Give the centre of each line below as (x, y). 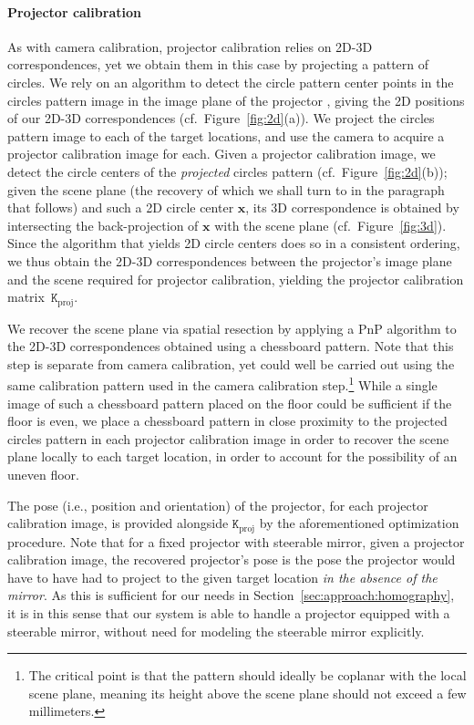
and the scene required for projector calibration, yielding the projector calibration (236, 279)
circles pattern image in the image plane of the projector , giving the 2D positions (236, 100)
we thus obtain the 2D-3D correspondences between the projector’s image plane (230, 260)
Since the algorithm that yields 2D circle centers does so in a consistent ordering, (234, 243)
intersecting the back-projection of (103, 225)
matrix (26, 297)
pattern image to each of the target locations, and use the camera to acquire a (226, 135)
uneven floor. (44, 474)
